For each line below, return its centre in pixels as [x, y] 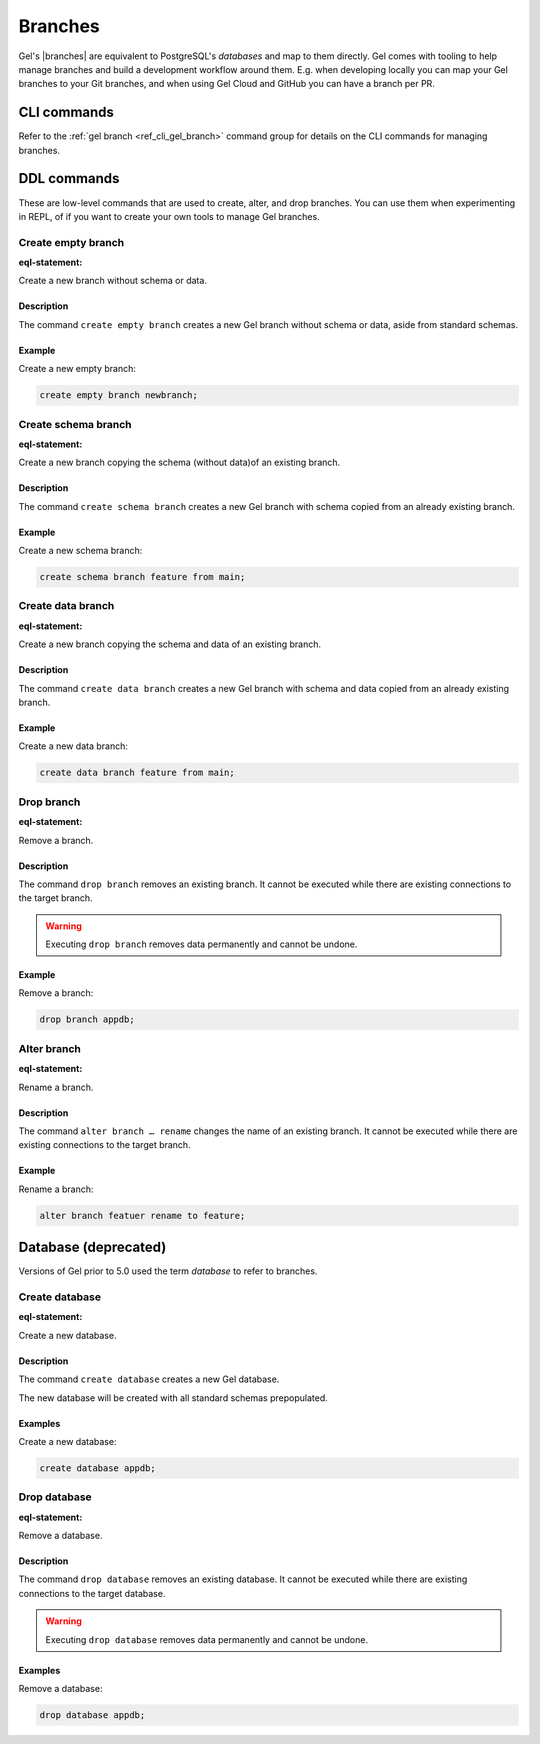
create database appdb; [98, 1468]
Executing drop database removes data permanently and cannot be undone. [207, 1639]
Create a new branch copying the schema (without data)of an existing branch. [179, 462]
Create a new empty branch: [77, 369]
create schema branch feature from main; [142, 577]
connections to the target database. [92, 1593]
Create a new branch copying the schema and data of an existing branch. [170, 644]
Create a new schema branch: [80, 551]
